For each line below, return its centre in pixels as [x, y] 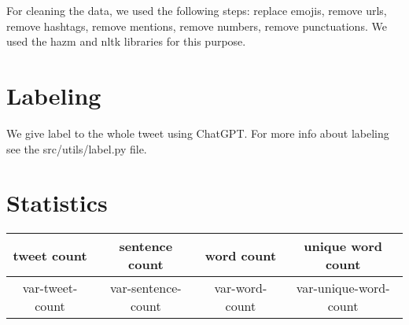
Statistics [57, 203]
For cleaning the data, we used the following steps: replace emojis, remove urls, [197, 10]
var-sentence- [146, 288]
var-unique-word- [343, 288]
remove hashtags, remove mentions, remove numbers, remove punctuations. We [197, 26]
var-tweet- [50, 288]
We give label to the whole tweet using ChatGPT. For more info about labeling [198, 133]
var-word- [241, 288]
